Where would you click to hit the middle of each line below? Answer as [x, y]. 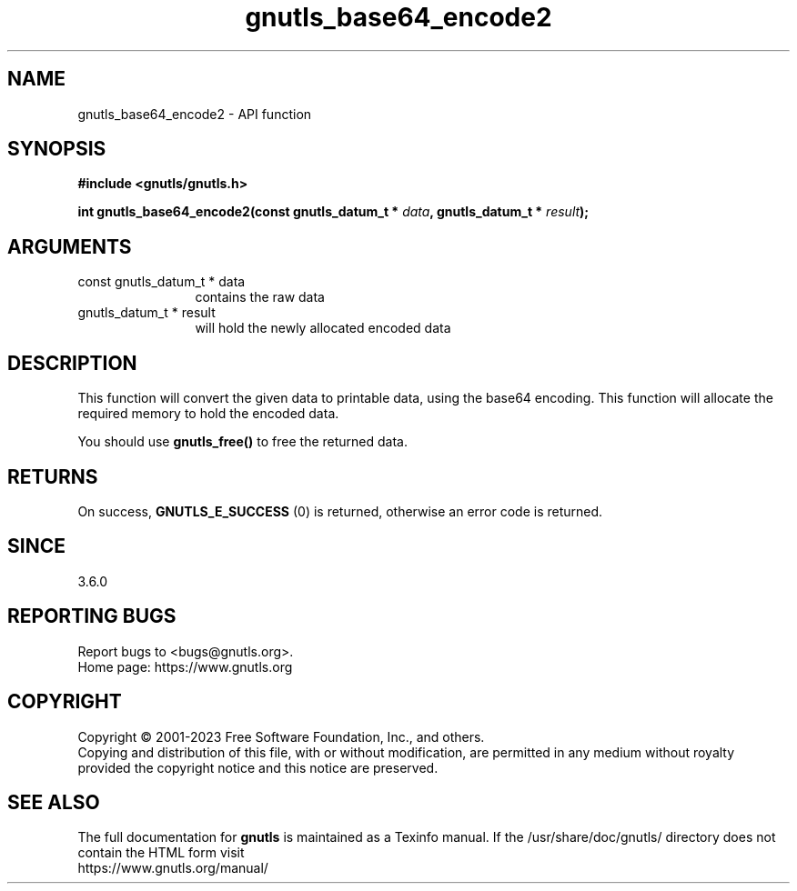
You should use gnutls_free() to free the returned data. [242, 442]
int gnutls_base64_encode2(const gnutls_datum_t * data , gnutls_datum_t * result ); [333, 212]
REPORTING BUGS [92, 616]
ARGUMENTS [70, 246]
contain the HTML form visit [161, 853]
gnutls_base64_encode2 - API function [195, 114]
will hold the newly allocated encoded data [323, 328]
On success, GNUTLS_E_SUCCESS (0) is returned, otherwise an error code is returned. [340, 511]
